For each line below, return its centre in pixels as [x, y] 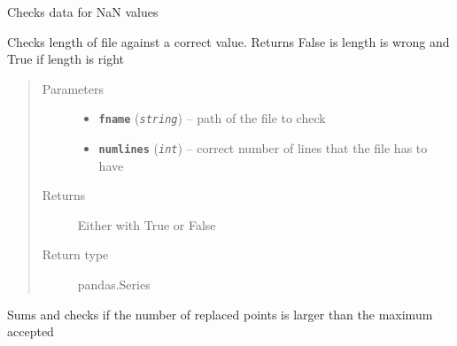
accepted [31, 331]
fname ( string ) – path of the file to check [212, 118]
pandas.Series [114, 284]
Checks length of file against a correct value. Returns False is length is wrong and [228, 41]
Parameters [73, 88]
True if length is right [66, 59]
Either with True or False [147, 224]
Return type [75, 254]
